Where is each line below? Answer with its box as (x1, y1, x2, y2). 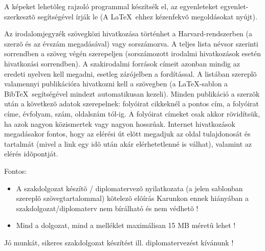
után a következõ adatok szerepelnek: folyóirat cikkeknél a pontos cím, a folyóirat (4, 98, 259, 109)
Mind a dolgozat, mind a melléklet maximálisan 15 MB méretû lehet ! (16, 220, 236, 231)
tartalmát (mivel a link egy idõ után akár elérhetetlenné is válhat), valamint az (4, 138, 252, 149)
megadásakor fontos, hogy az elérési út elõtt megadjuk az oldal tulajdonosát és (4, 128, 251, 139)
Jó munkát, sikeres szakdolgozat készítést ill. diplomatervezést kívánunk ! (4, 237, 234, 247)
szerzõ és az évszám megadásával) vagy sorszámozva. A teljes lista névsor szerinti (4, 38, 258, 49)
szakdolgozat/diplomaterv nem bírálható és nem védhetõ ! (16, 202, 198, 213)
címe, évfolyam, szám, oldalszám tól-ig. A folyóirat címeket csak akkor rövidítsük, (4, 108, 260, 119)
